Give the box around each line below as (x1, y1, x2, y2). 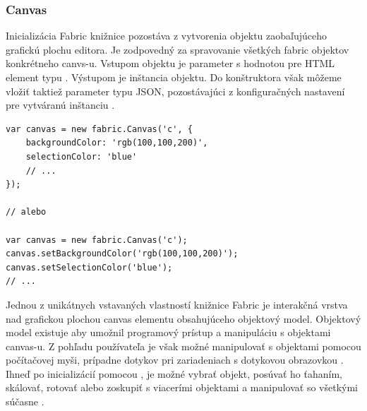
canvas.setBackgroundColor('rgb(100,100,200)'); (6, 249, 239, 259)
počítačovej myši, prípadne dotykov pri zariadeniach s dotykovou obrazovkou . (6, 352, 344, 367)
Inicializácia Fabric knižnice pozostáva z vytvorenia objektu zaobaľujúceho (6, 28, 327, 43)
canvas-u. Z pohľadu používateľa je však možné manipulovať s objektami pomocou (6, 338, 361, 353)
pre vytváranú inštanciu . (6, 97, 115, 112)
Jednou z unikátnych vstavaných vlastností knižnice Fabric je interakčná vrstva (6, 297, 348, 311)
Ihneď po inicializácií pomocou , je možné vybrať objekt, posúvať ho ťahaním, (6, 366, 342, 381)
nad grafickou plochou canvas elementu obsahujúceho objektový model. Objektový (6, 311, 361, 326)
